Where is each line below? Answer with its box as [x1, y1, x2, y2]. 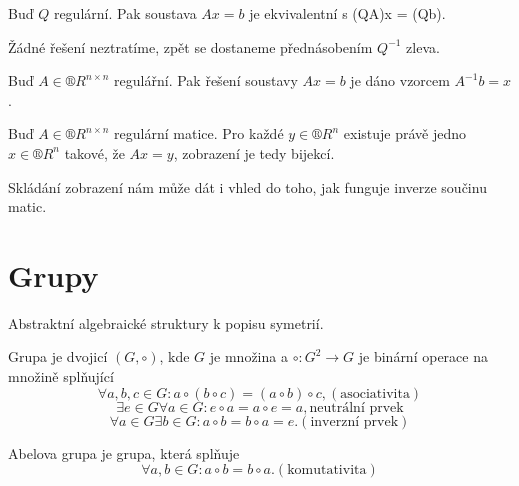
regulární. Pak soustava [53, 3, 197, 23]
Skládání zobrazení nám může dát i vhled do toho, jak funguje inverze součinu [8, 176, 487, 197]
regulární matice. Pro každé [114, 123, 284, 144]
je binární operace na [358, 346, 488, 367]
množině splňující [8, 366, 114, 387]
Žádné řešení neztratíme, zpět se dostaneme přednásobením [8, 36, 373, 57]
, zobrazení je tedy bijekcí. [173, 142, 335, 163]
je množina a [209, 346, 288, 367]
